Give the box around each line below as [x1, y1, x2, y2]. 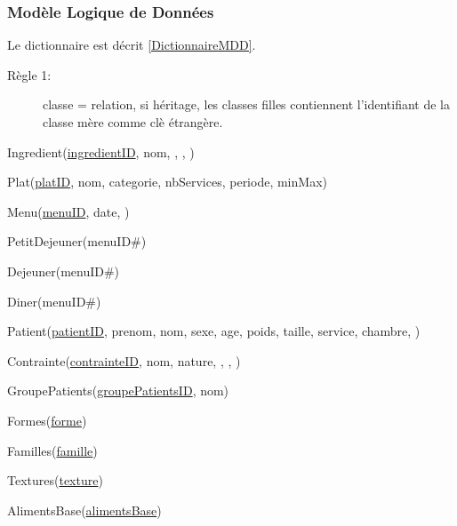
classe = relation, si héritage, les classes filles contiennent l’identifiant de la [43, 95, 450, 114]
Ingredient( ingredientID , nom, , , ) [7, 142, 195, 161]
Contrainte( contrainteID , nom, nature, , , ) [7, 351, 241, 370]
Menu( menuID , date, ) [7, 202, 130, 220]
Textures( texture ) [7, 471, 103, 490]
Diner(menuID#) [7, 291, 101, 310]
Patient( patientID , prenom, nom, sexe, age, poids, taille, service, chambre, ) [7, 322, 421, 340]
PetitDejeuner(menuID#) [7, 232, 147, 251]
